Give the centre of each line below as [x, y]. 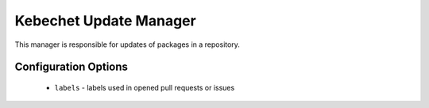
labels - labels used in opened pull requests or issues [145, 87]
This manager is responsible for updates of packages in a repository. [127, 44]
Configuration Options [71, 67]
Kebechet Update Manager [105, 21]
